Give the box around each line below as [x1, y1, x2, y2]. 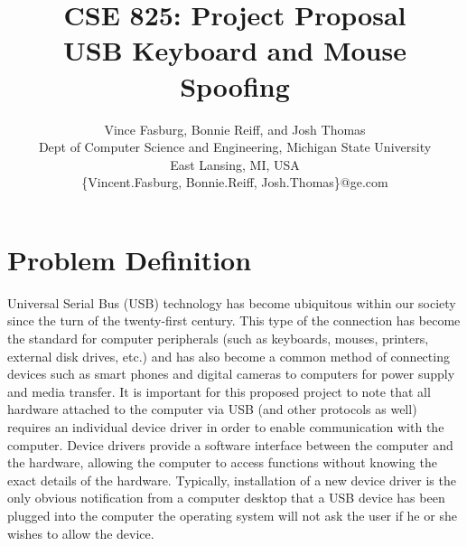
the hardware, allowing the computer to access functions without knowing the [7, 453, 437, 472]
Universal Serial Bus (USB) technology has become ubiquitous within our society [7, 293, 456, 312]
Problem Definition [7, 240, 252, 278]
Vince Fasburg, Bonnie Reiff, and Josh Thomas [104, 119, 366, 138]
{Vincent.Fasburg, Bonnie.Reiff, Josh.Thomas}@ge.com [81, 173, 388, 192]
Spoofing [180, 67, 290, 104]
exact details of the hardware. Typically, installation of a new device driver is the [7, 470, 456, 489]
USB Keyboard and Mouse [63, 32, 406, 69]
